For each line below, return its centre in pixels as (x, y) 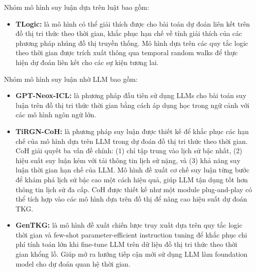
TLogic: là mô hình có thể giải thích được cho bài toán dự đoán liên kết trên (133, 23)
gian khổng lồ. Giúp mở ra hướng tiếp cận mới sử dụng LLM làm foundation (131, 254)
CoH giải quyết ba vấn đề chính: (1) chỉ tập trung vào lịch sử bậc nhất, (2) (129, 151)
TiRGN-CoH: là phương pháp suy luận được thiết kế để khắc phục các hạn (132, 131)
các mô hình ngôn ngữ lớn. (56, 115)
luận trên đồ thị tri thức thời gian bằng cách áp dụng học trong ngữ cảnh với (132, 105)
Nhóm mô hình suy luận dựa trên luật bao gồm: (77, 7)
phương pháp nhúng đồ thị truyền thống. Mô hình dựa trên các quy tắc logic (132, 43)
